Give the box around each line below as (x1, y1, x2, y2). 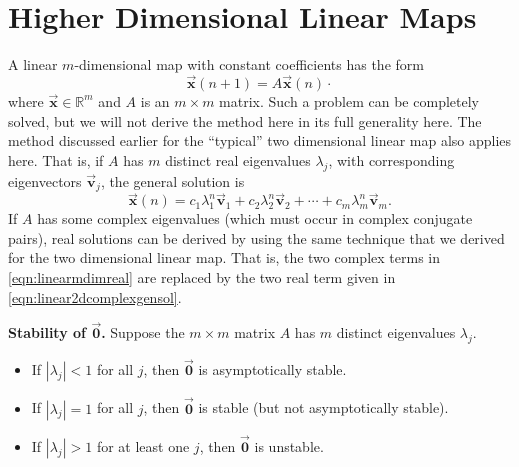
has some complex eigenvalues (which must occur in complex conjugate (37, 208, 473, 229)
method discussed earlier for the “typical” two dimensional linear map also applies (8, 130, 512, 151)
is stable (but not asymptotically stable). (198, 397, 449, 418)
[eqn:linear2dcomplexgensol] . (8, 286, 182, 307)
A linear (8, 54, 58, 75)
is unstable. (254, 435, 324, 456)
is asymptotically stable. (198, 359, 347, 380)
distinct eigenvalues (336, 322, 456, 343)
